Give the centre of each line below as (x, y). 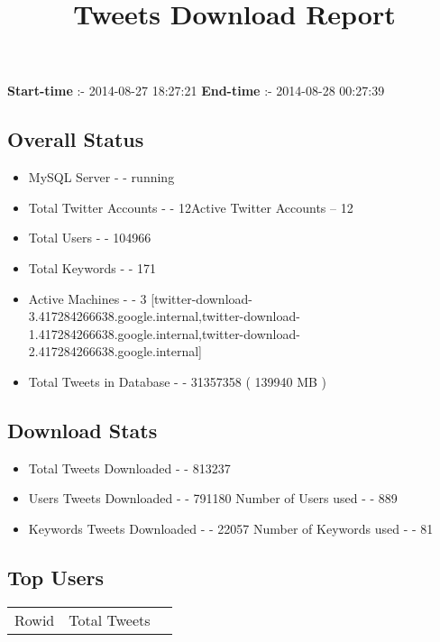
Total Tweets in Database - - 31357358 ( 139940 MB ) (178, 381)
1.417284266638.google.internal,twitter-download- (164, 333)
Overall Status (76, 139)
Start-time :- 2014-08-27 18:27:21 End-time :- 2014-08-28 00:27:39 (196, 91)
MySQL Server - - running (101, 177)
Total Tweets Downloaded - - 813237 (129, 468)
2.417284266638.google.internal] (115, 351)
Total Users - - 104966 (90, 238)
